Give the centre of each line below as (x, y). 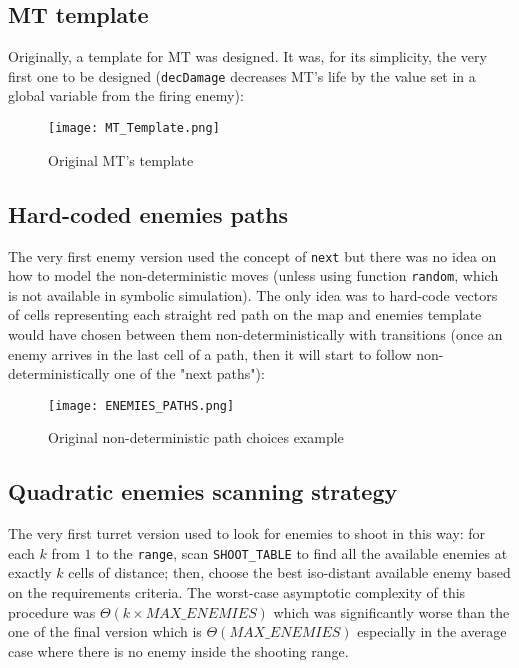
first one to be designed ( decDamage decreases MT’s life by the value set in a (242, 75)
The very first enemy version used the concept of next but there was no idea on (252, 255)
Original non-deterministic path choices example (196, 437)
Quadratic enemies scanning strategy (203, 491)
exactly (30, 572)
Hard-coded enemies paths (148, 213)
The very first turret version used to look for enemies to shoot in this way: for (247, 533)
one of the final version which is (105, 631)
